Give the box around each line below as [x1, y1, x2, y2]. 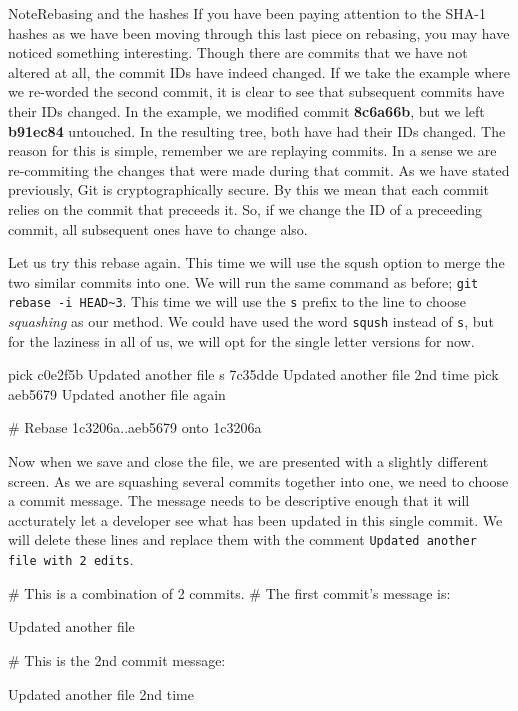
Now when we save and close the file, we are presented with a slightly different [8, 451, 489, 472]
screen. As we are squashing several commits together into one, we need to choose [8, 470, 509, 491]
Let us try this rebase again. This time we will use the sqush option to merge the [8, 252, 505, 273]
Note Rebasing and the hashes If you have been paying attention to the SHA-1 [8, 3, 486, 23]
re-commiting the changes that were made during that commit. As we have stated [8, 159, 510, 180]
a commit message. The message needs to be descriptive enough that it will [8, 490, 470, 511]
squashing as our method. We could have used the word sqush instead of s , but [8, 311, 494, 332]
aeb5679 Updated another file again [8, 383, 226, 404]
